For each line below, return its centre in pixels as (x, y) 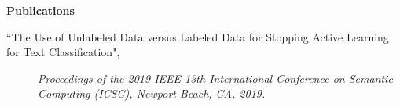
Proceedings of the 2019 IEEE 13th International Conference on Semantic (215, 78)
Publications (40, 10)
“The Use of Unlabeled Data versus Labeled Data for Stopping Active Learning (198, 36)
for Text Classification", (63, 52)
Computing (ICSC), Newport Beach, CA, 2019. (152, 93)
